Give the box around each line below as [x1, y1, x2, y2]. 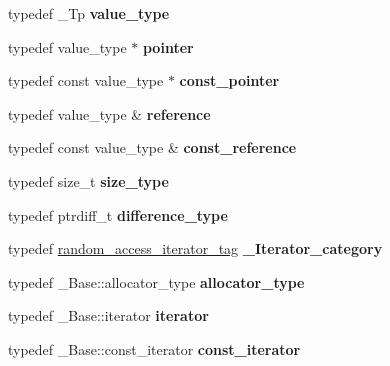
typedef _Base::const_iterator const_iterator [8, 338, 301, 359]
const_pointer [179, 70, 280, 91]
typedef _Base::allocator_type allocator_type [8, 271, 305, 292]
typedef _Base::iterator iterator [8, 305, 209, 326]
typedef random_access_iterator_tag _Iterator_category [8, 238, 383, 259]
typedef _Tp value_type [8, 3, 170, 23]
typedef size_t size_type [8, 170, 169, 191]
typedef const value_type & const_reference [8, 137, 297, 158]
